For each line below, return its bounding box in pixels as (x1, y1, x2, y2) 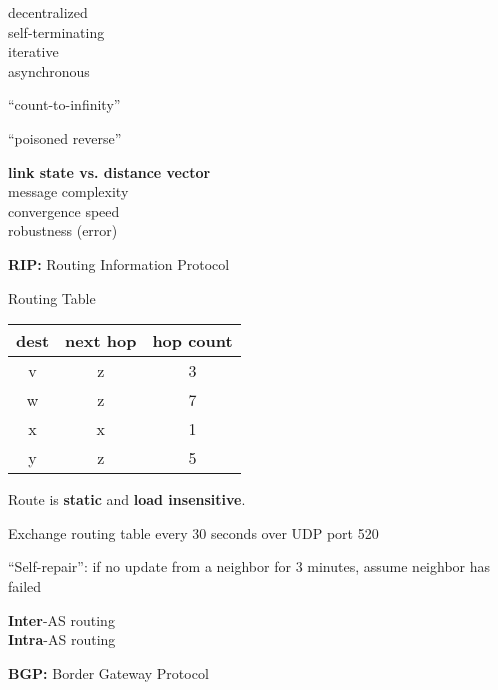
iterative (8, 41, 59, 62)
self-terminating (8, 21, 105, 42)
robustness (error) (8, 220, 118, 241)
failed (8, 575, 42, 596)
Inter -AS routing (8, 609, 115, 630)
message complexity (8, 181, 129, 202)
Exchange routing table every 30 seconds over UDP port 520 (8, 522, 379, 543)
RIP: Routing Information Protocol (8, 253, 230, 274)
